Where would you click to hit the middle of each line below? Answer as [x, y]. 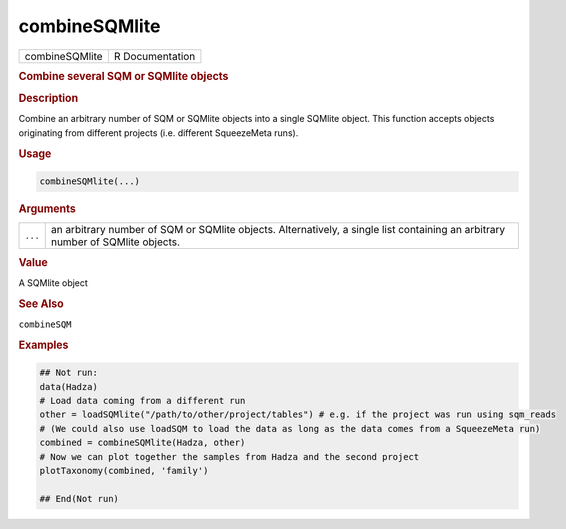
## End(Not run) [79, 498]
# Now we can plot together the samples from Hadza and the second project [229, 456]
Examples [43, 345]
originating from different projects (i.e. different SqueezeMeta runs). [158, 132]
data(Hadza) [69, 386]
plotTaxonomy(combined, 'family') [124, 471]
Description [48, 98]
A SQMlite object [53, 283]
